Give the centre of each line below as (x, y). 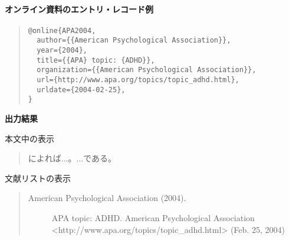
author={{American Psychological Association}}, (134, 40)
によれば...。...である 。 (72, 158)
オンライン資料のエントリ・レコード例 (79, 9)
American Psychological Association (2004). (107, 198)
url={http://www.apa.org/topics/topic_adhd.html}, (138, 80)
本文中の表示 (29, 138)
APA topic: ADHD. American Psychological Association (153, 218)
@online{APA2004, (62, 30)
